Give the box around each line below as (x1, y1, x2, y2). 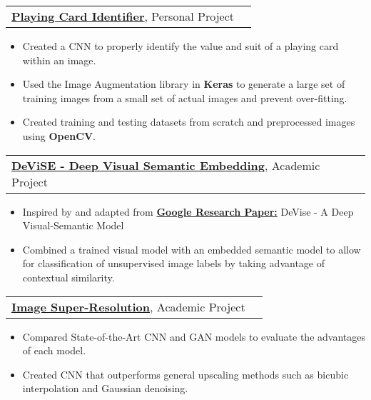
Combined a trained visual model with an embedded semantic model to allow (22, 241, 361, 256)
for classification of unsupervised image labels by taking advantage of (22, 256, 325, 271)
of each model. (22, 343, 86, 358)
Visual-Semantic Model (22, 218, 124, 233)
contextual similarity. (22, 269, 115, 284)
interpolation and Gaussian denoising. (22, 381, 188, 396)
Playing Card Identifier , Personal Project (11, 8, 235, 24)
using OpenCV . (22, 128, 96, 143)
